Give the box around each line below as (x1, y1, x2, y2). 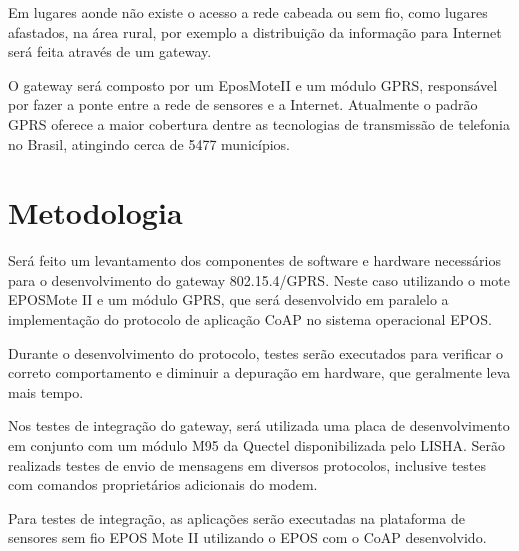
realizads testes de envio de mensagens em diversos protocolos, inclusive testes (8, 454, 487, 475)
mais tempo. (8, 381, 84, 402)
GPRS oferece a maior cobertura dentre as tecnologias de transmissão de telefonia (8, 113, 510, 134)
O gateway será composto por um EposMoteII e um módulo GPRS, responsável (8, 74, 498, 95)
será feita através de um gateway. (8, 41, 212, 62)
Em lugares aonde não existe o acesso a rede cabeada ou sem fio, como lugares (8, 2, 488, 22)
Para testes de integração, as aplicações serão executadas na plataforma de (8, 507, 465, 528)
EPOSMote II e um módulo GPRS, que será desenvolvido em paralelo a (8, 289, 449, 310)
